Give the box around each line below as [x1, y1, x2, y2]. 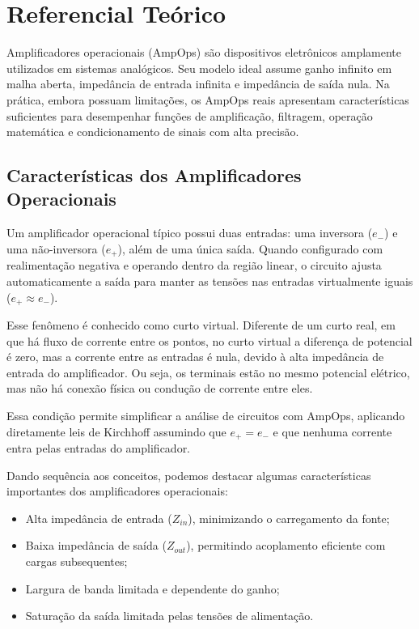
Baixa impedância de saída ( [25, 537, 167, 554]
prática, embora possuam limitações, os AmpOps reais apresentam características [6, 91, 409, 108]
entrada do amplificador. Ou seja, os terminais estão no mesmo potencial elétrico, [6, 363, 410, 380]
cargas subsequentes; [25, 552, 128, 569]
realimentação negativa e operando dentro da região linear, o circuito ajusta [6, 257, 382, 274]
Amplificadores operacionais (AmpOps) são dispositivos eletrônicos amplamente [6, 44, 401, 61]
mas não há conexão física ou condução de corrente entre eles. [6, 380, 313, 397]
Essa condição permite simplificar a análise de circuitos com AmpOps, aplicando [6, 406, 405, 423]
